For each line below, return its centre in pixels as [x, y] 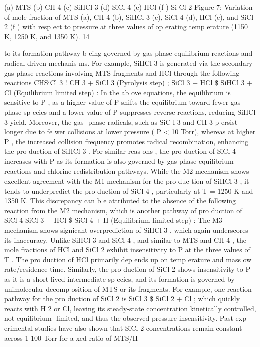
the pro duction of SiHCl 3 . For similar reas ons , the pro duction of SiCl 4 [120, 151]
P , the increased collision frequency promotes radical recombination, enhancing [126, 141]
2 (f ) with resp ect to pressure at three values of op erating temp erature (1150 [126, 26]
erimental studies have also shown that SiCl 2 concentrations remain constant [123, 328]
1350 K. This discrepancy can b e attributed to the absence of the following [120, 200]
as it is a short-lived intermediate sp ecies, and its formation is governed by [119, 279]
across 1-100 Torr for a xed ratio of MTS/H [71, 338]
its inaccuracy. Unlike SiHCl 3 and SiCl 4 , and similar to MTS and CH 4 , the [125, 239]
